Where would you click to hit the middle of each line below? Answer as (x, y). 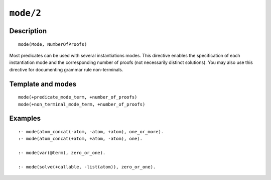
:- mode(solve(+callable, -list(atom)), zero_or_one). (87, 167)
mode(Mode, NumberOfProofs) (53, 44)
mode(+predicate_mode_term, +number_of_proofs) (78, 97)
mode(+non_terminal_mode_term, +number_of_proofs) (82, 104)
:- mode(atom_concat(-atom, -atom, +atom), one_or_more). (91, 131)
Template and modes (43, 84)
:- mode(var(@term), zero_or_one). (62, 153)
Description (28, 31)
